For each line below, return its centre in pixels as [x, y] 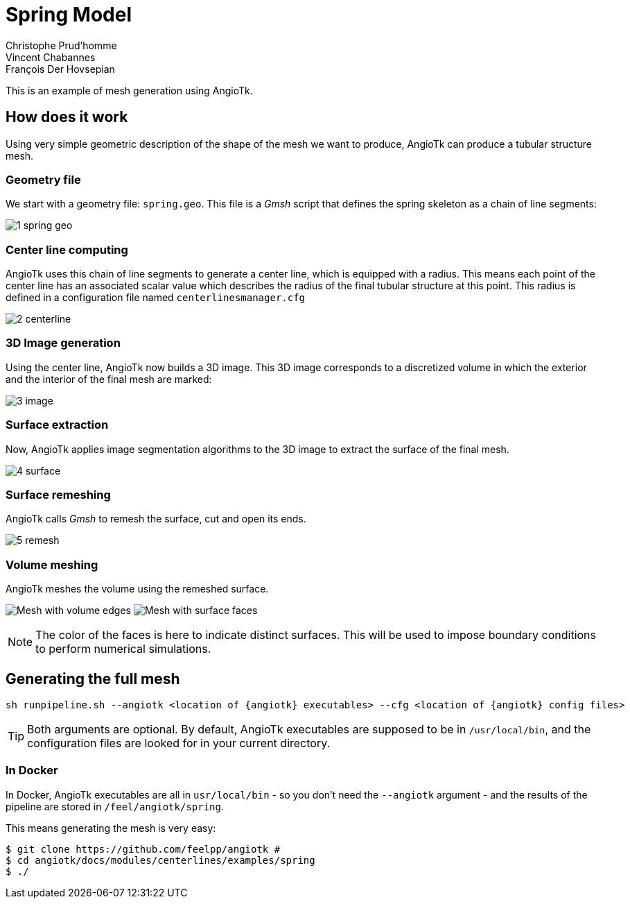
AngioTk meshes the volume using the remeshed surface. [137, 589]
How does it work [67, 117]
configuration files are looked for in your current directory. [179, 743]
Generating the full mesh [93, 679]
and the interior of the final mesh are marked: [109, 379]
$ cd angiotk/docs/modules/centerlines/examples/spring [160, 860]
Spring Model [69, 15]
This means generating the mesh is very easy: [111, 828]
